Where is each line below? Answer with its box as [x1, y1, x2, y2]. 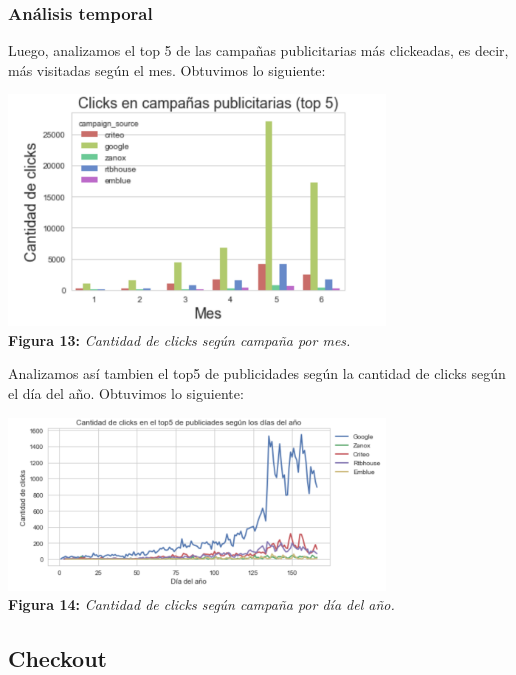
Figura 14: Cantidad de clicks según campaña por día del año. [8, 594, 395, 615]
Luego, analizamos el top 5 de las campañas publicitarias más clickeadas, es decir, [8, 40, 509, 61]
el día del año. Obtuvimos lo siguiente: [8, 382, 244, 403]
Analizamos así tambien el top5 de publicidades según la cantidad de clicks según [8, 363, 506, 384]
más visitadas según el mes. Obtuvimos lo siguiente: [8, 59, 326, 80]
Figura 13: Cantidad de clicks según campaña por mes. [8, 329, 351, 350]
